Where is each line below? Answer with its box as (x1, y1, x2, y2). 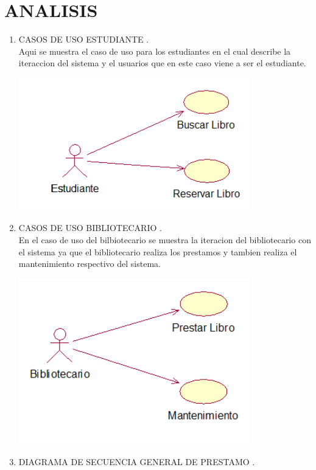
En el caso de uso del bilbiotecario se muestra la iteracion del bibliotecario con (18, 233, 311, 246)
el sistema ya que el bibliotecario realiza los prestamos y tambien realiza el (18, 245, 297, 258)
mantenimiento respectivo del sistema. (18, 257, 161, 270)
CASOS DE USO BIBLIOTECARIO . (18, 221, 162, 234)
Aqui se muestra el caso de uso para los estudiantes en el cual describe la (18, 44, 291, 57)
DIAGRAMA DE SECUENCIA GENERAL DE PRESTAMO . (18, 455, 255, 468)
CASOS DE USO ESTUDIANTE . (18, 33, 149, 46)
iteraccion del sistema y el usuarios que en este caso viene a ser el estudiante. (18, 57, 306, 69)
